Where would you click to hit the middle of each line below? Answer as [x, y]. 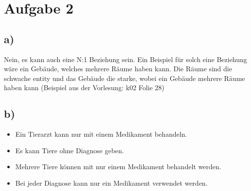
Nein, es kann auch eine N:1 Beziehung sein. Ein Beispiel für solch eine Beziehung [125, 59]
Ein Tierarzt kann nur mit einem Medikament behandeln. [101, 134]
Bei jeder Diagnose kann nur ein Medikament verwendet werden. [111, 183]
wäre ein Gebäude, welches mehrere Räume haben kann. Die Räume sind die [118, 69]
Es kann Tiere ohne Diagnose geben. [70, 150]
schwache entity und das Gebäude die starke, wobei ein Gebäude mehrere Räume [125, 78]
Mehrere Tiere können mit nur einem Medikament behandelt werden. [118, 167]
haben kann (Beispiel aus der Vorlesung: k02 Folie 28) [84, 88]
